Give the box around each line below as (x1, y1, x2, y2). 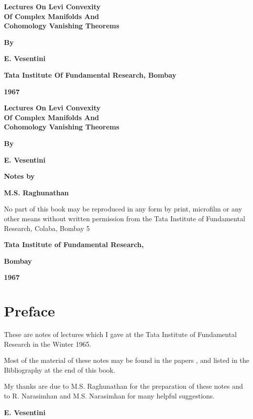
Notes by (4, 171, 35, 181)
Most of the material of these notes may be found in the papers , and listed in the (4, 355, 250, 365)
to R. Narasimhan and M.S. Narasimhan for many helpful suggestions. (4, 390, 215, 400)
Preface (4, 301, 55, 321)
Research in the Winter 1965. (4, 338, 91, 349)
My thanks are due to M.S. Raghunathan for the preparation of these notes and (4, 381, 243, 391)
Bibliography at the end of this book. (4, 364, 115, 375)
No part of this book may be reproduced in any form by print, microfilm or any (4, 204, 242, 214)
